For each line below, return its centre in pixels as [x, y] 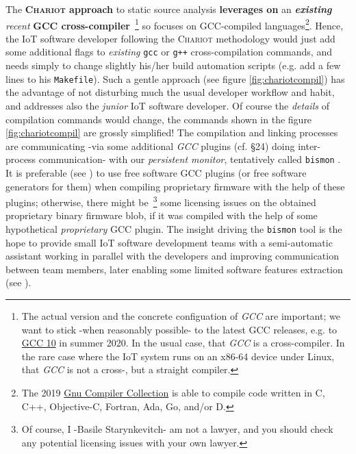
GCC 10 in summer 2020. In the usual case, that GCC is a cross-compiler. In [183, 343]
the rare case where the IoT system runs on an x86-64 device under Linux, [178, 356]
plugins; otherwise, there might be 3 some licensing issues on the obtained [161, 201]
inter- [309, 146]
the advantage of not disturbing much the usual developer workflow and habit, [170, 92]
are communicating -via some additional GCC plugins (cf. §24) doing [150, 146]
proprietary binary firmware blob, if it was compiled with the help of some [162, 215]
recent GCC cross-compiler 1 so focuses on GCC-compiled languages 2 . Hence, [175, 24]
